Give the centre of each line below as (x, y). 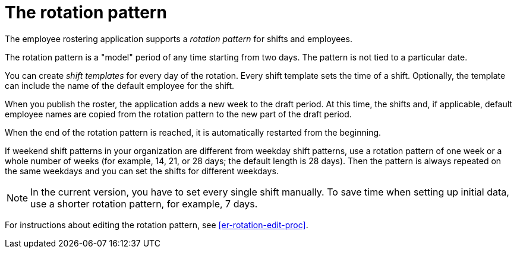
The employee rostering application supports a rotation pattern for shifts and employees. (179, 39)
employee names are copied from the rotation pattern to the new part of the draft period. (178, 114)
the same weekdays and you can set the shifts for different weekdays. (142, 171)
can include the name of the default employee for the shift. (120, 85)
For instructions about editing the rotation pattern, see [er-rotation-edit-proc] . (157, 225)
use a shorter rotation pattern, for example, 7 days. (144, 204)
